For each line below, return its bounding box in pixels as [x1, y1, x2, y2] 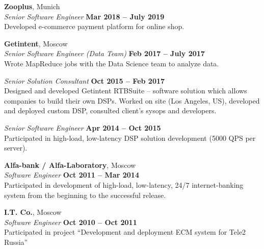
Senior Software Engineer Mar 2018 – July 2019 [4, 11, 165, 21]
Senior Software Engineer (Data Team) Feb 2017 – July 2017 [4, 48, 205, 59]
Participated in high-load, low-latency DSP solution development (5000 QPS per [4, 132, 256, 143]
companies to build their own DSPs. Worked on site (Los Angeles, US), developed [4, 95, 260, 106]
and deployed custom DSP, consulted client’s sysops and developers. [4, 105, 217, 116]
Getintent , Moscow [4, 38, 68, 48]
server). [4, 142, 28, 153]
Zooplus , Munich [4, 1, 60, 11]
